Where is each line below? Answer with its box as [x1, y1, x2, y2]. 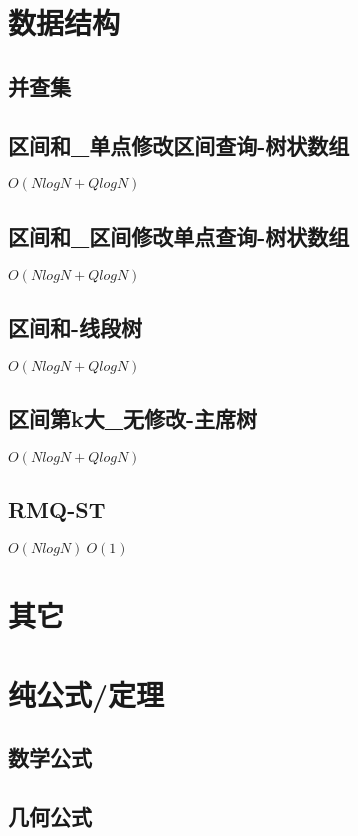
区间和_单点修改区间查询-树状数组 [8, 129, 350, 160]
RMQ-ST [8, 494, 106, 525]
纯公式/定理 [8, 673, 165, 714]
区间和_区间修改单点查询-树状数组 [8, 220, 350, 251]
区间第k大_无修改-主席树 [8, 403, 258, 434]
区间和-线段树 [8, 311, 143, 342]
